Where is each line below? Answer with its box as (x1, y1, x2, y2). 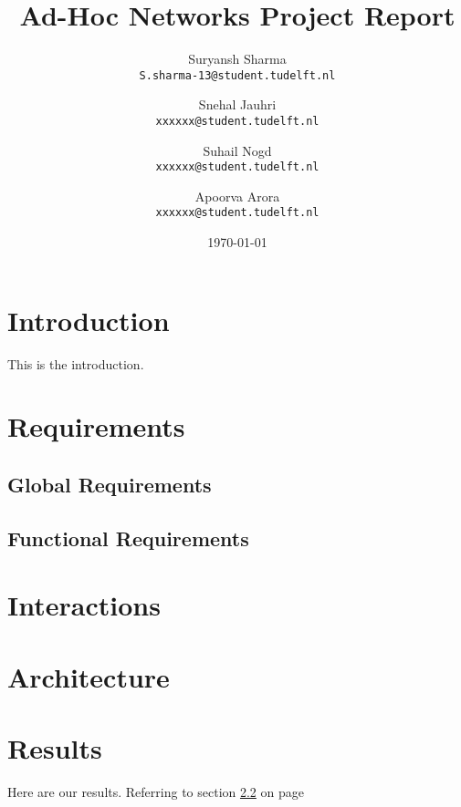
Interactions (7, 586, 161, 624)
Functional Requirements (7, 523, 249, 552)
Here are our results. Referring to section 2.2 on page (7, 782, 304, 802)
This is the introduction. (7, 354, 144, 373)
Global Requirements (7, 471, 212, 499)
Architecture (7, 657, 170, 695)
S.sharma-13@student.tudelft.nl (139, 68, 336, 82)
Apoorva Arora (194, 186, 280, 205)
